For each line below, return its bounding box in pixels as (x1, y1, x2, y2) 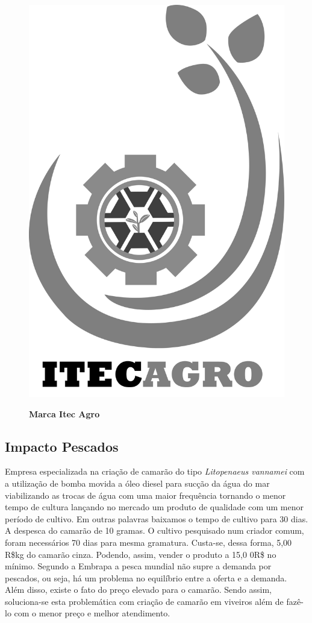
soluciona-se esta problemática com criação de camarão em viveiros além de (5, 595, 284, 607)
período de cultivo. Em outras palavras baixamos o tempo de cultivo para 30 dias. (5, 512, 308, 525)
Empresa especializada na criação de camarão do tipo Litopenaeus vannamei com (5, 465, 305, 478)
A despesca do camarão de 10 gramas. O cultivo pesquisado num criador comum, (5, 524, 304, 537)
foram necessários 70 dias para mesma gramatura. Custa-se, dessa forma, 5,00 (5, 536, 292, 548)
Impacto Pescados (5, 437, 119, 455)
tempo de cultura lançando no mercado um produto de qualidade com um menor (5, 501, 304, 513)
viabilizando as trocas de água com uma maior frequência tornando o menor (5, 489, 286, 501)
